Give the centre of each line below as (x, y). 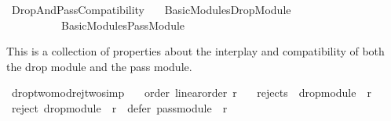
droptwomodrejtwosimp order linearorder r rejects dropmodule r (191, 93)
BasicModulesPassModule (123, 25)
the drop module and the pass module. (99, 66)
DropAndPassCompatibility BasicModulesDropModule (151, 9)
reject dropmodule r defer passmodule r (119, 107)
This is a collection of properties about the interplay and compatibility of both (195, 51)
